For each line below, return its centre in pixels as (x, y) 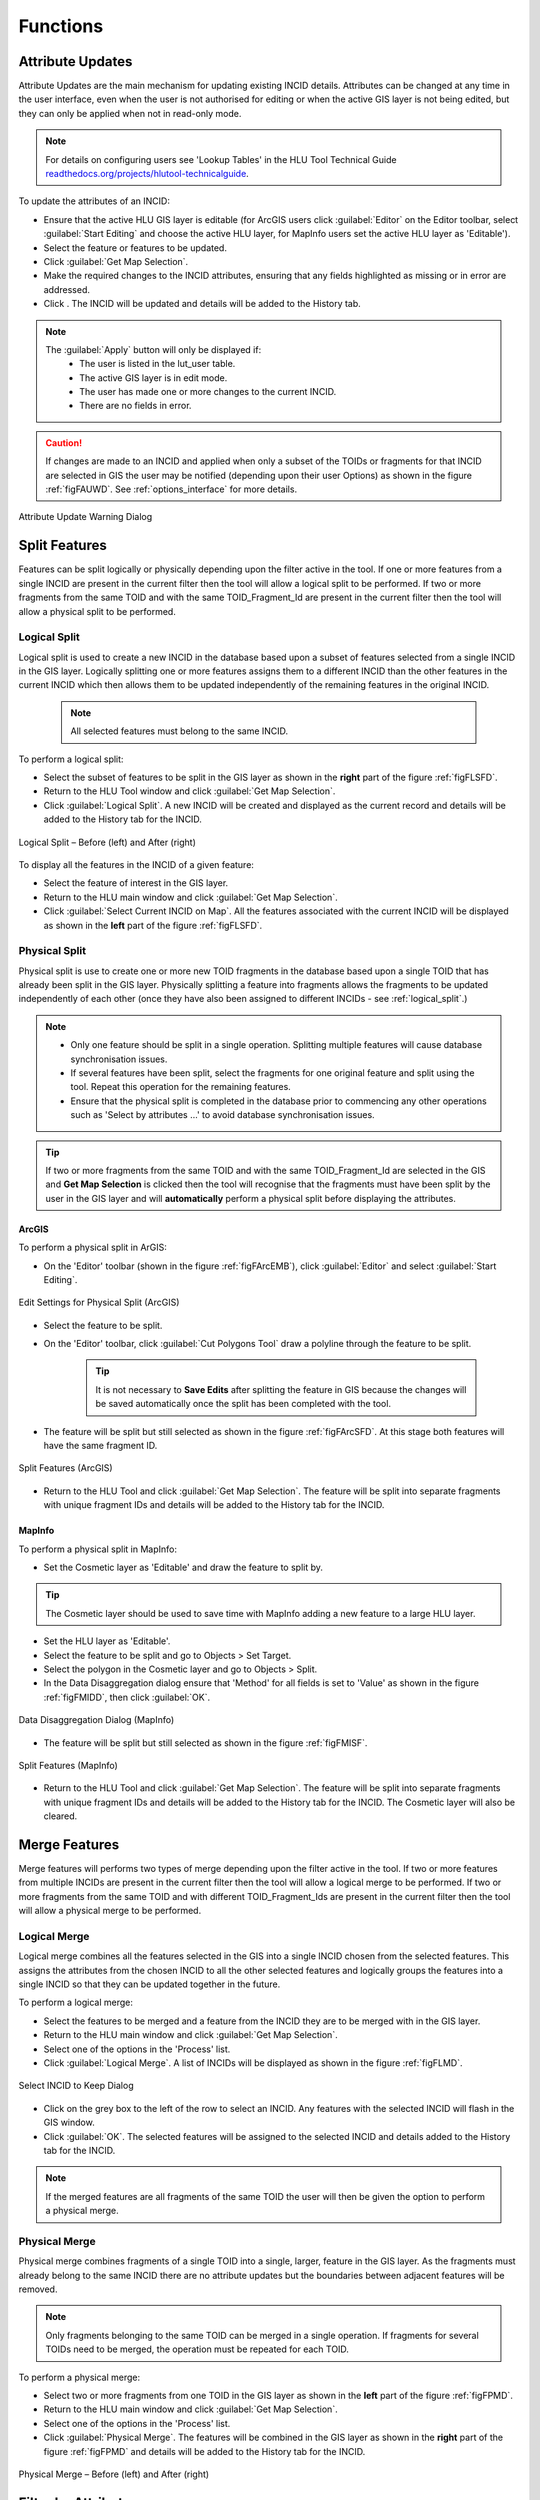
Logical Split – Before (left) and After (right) (107, 842)
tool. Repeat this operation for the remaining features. (181, 1087)
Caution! (64, 442)
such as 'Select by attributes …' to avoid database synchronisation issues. (222, 1115)
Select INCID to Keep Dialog (76, 2086)
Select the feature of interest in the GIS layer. (136, 883)
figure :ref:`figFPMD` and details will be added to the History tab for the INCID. (204, 2451)
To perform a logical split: (71, 759)
